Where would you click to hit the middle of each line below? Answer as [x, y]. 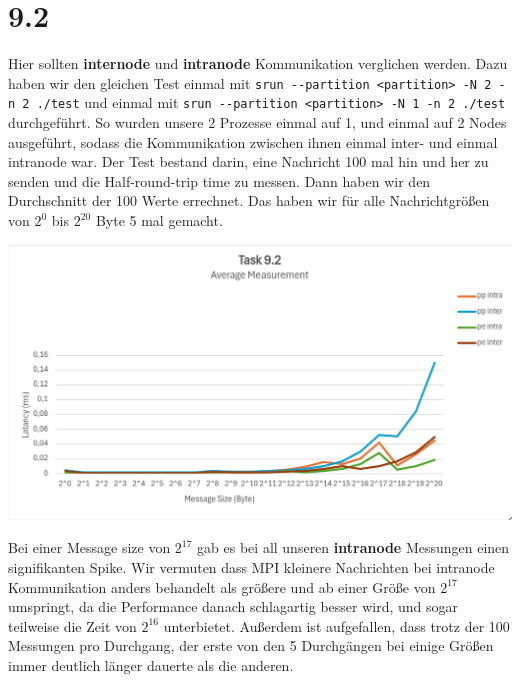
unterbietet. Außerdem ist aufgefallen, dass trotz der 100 [336, 625]
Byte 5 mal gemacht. [159, 220]
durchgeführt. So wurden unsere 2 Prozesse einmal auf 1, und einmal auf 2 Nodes [257, 122]
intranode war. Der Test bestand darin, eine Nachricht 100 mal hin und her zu [248, 161]
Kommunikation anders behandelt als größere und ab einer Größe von [222, 586]
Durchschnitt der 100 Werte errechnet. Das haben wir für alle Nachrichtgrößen [249, 200]
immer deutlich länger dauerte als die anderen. [151, 664]
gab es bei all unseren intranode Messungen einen [353, 547]
